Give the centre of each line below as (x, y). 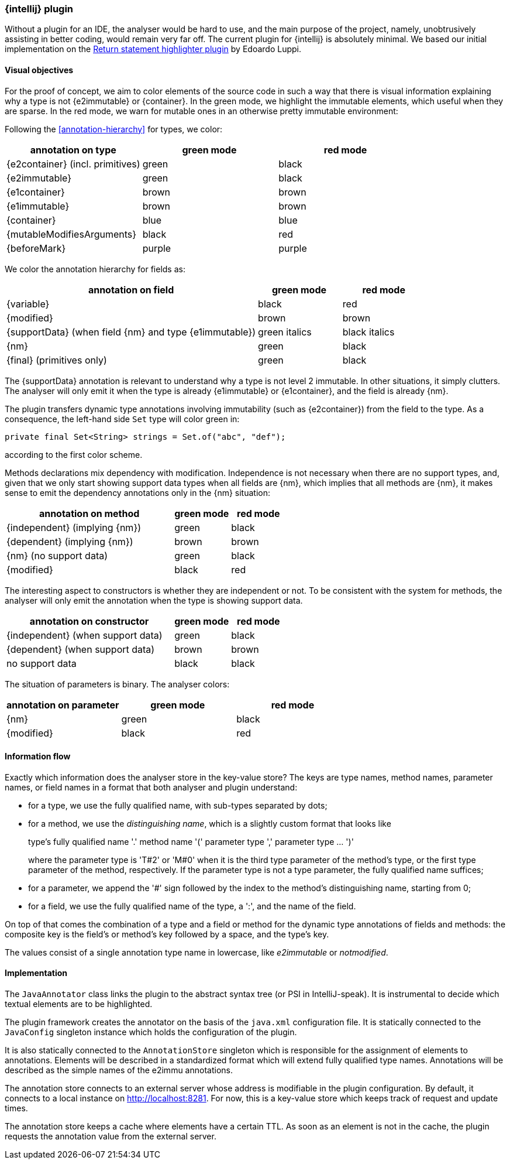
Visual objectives (39, 70)
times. (16, 1108)
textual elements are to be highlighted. (79, 1004)
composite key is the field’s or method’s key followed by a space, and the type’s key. (167, 934)
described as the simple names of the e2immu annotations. (119, 1070)
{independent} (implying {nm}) (74, 527)
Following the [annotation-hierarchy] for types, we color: (114, 129)
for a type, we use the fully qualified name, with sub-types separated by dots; (178, 805)
